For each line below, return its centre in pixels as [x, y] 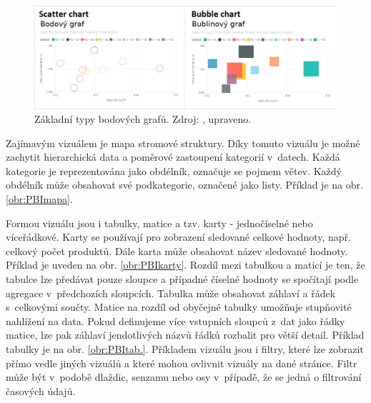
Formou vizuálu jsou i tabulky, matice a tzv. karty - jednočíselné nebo [159, 223]
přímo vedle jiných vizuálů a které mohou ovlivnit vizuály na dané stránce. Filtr [182, 363]
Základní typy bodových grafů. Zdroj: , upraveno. [143, 119]
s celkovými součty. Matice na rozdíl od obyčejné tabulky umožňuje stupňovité [179, 307]
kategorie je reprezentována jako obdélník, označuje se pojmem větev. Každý [174, 170]
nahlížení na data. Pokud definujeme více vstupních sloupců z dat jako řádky [175, 320]
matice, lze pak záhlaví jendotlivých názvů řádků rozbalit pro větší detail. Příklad [185, 335]
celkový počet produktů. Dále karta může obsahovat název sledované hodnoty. [177, 250]
